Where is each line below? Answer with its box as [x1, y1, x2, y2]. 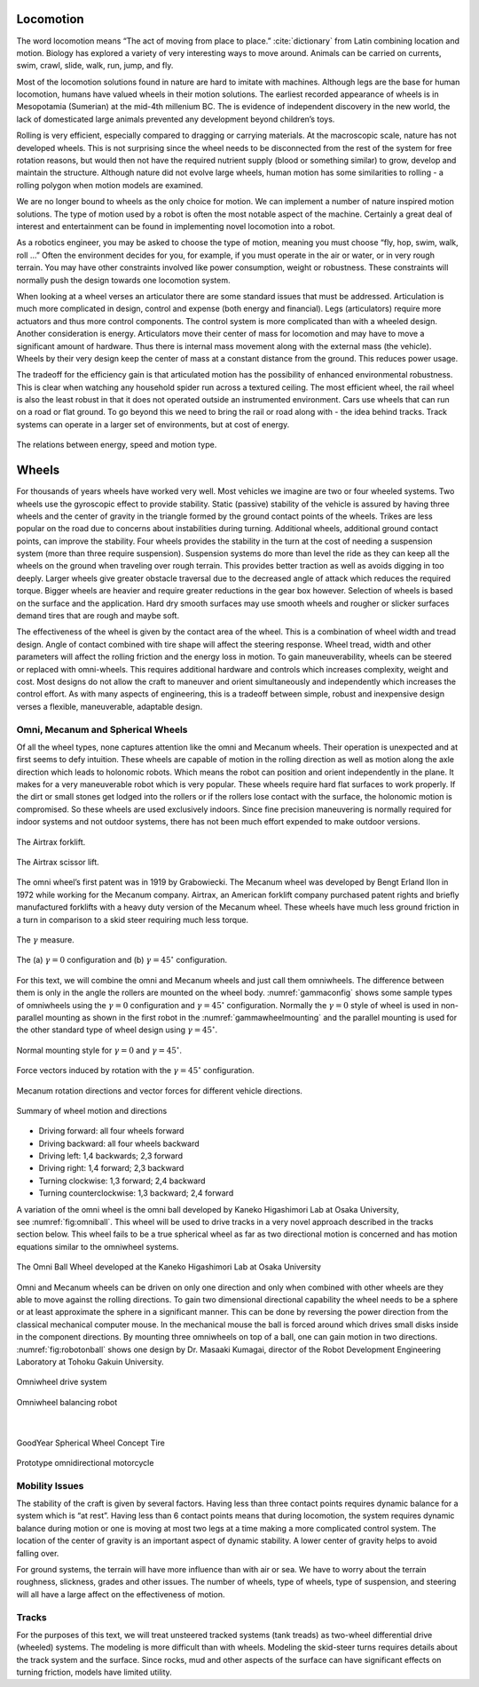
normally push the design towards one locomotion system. [16, 275, 231, 285]
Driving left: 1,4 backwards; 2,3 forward [38, 1150, 184, 1161]
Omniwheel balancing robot [16, 1397, 118, 1407]
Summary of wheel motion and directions [16, 1105, 168, 1116]
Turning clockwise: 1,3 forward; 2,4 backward [38, 1175, 206, 1186]
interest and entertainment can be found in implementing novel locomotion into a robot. [16, 220, 336, 231]
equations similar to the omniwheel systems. [16, 1241, 179, 1252]
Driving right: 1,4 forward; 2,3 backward [38, 1163, 185, 1174]
